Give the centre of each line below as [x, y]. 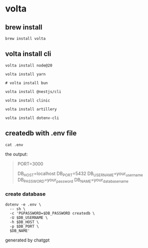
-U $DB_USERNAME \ [29, 217]
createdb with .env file [41, 133]
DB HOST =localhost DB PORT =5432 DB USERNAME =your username [80, 174]
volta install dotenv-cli [32, 118]
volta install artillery [31, 109]
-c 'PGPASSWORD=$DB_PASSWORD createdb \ [52, 213]
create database [25, 194]
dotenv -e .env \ [23, 204]
